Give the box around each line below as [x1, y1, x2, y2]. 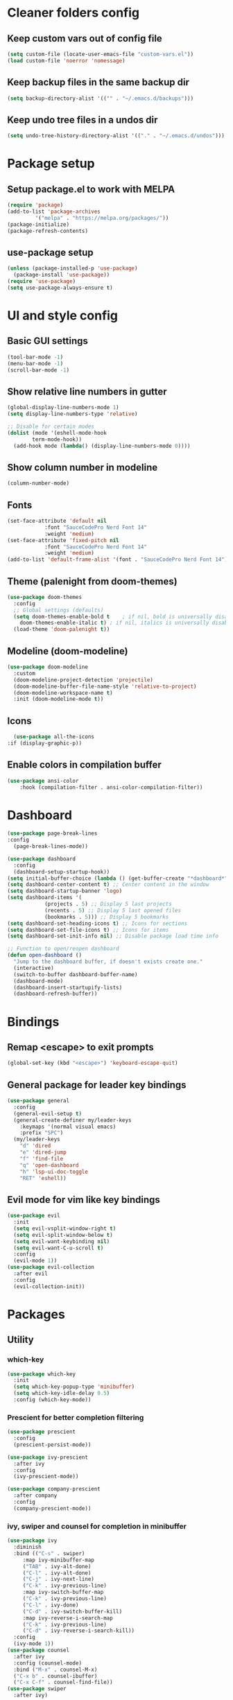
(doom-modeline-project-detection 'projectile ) [13, 676, 154, 684]
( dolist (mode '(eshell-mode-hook [7, 429, 107, 436]
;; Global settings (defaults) [13, 607, 104, 614]
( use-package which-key [7, 1371, 76, 1378]
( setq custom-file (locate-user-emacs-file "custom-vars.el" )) [7, 51, 194, 58]
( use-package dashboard [7, 855, 76, 862]
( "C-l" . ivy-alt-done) [22, 1569, 92, 1577]
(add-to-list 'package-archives [7, 208, 101, 215]
